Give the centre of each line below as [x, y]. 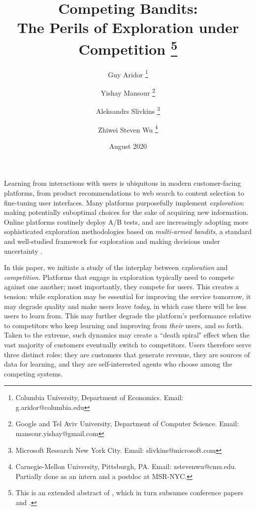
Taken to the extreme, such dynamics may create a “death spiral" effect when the [127, 335]
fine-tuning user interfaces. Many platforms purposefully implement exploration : [124, 202]
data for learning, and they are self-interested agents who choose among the [118, 364]
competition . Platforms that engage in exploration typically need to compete [119, 277]
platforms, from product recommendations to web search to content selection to [124, 193]
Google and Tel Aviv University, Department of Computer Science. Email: [127, 424]
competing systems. [33, 373]
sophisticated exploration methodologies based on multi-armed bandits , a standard [128, 231]
